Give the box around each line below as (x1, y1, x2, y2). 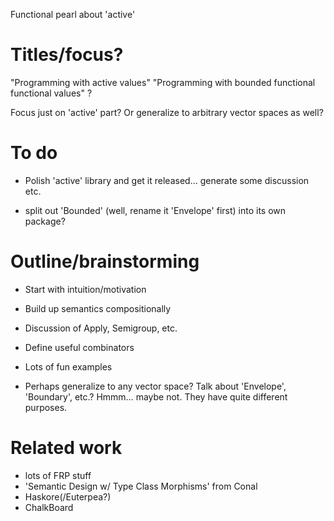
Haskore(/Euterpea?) (24, 490, 112, 503)
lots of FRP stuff (24, 469, 92, 481)
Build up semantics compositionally (24, 302, 172, 314)
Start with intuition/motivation (24, 283, 147, 295)
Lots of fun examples (24, 360, 113, 373)
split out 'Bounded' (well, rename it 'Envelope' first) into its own (24, 204, 287, 216)
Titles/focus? (10, 44, 124, 66)
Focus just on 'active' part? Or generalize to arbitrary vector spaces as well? (10, 106, 324, 118)
